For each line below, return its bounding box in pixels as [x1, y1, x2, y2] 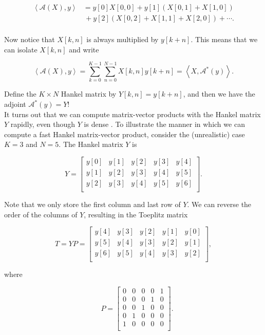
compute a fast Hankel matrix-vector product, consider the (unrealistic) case [4, 128, 245, 139]
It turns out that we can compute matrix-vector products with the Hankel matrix [4, 108, 261, 119]
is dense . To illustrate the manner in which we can [84, 119, 245, 129]
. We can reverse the [187, 199, 252, 210]
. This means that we [191, 34, 258, 45]
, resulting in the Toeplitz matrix [84, 209, 188, 219]
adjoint [4, 99, 26, 109]
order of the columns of [4, 209, 78, 219]
